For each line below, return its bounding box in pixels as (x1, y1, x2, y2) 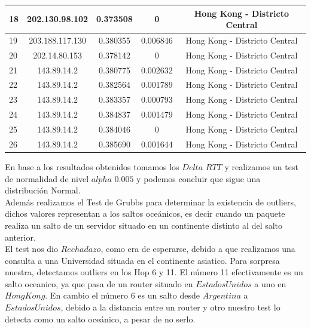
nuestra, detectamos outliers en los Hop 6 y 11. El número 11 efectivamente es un (5, 266, 303, 278)
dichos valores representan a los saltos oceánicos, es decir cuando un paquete (5, 207, 285, 220)
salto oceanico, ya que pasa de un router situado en (5, 277, 193, 290)
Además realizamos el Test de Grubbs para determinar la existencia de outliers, (5, 195, 296, 208)
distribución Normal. (5, 184, 81, 196)
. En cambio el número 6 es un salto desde (45, 289, 200, 302)
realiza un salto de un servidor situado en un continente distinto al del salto (5, 219, 283, 231)
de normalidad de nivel (5, 172, 89, 185)
